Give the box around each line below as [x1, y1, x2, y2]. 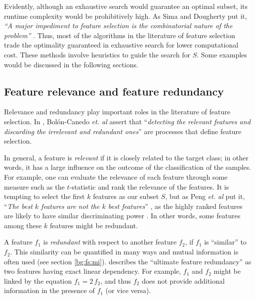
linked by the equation [4, 275, 72, 286]
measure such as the [4, 181, 65, 192]
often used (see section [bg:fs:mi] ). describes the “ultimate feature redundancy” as [4, 256, 252, 266]
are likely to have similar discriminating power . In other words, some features [4, 210, 241, 221]
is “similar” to [204, 237, 247, 247]
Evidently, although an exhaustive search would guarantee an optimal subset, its [4, 1, 248, 11]
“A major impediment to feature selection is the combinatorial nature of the [4, 20, 233, 31]
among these [4, 220, 42, 230]
